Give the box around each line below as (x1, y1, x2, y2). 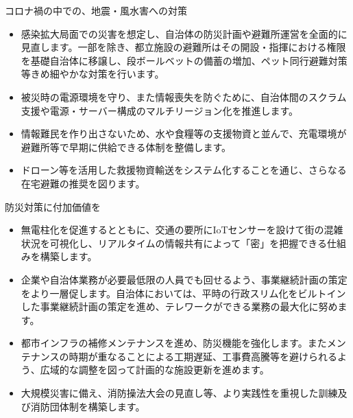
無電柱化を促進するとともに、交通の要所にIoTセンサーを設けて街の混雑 (21, 222, 343, 237)
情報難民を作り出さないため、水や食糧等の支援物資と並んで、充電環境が (21, 126, 347, 141)
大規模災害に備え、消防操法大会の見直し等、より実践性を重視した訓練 (21, 386, 338, 400)
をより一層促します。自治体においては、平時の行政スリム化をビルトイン (21, 286, 346, 300)
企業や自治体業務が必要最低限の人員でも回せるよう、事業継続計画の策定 (21, 272, 348, 286)
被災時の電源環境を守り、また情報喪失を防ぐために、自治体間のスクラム (21, 89, 347, 104)
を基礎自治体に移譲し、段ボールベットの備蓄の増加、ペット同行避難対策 (21, 53, 348, 67)
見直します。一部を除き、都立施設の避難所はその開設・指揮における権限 (21, 40, 346, 54)
